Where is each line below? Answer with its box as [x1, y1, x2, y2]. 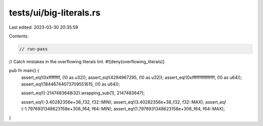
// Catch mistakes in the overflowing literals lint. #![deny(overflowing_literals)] [9, 58, 165, 64]
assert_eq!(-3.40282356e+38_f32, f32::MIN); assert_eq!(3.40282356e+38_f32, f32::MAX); [21, 99, 205, 105]
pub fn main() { [9, 68, 39, 73]
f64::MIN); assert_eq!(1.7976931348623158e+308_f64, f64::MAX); [92, 106, 225, 112]
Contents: [9, 33, 29, 39]
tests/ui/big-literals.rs [9, 7, 101, 18]
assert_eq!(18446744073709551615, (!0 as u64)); [21, 81, 120, 87]
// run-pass [19, 46, 48, 52]
